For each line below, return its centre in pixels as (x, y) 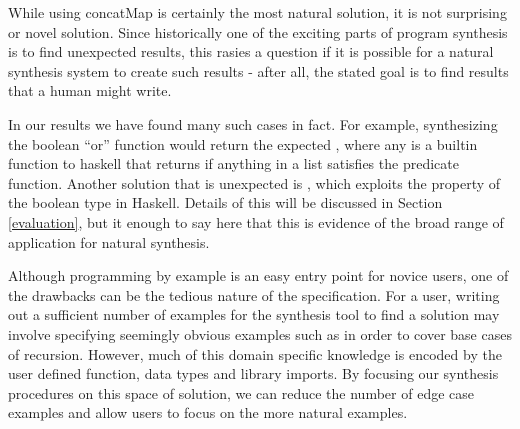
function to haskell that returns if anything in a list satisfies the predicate (233, 163)
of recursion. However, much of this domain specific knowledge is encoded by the (255, 353)
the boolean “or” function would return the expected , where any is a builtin (243, 143)
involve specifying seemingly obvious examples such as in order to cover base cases (260, 333)
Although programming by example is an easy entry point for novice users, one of (258, 275)
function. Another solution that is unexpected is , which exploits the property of (254, 182)
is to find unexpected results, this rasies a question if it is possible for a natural (251, 51)
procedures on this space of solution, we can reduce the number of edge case (241, 392)
